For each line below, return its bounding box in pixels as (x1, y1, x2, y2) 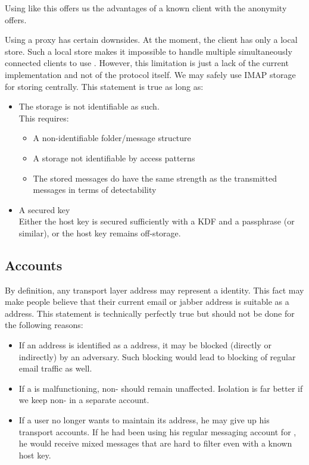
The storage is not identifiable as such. (18, 100, 160, 113)
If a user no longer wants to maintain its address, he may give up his (18, 414, 270, 426)
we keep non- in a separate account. (18, 394, 149, 406)
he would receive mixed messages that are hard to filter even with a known (18, 437, 292, 450)
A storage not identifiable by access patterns (33, 151, 195, 164)
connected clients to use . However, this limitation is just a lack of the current (5, 57, 289, 69)
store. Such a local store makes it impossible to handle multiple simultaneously (5, 45, 292, 57)
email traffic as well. (18, 362, 92, 375)
